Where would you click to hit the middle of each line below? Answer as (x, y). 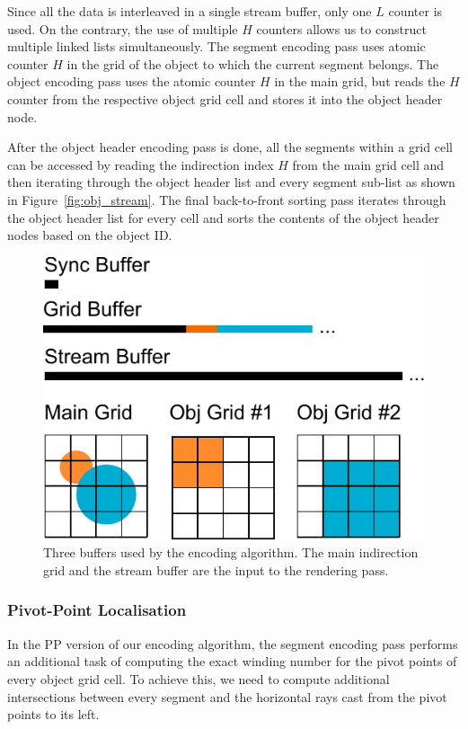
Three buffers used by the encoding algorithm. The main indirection (231, 552)
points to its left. (53, 714)
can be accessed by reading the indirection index (141, 164)
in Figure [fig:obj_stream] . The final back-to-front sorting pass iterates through (227, 199)
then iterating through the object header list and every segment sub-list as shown (231, 182)
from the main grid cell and (368, 164)
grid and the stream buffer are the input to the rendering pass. (216, 569)
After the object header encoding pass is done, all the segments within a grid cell (230, 147)
